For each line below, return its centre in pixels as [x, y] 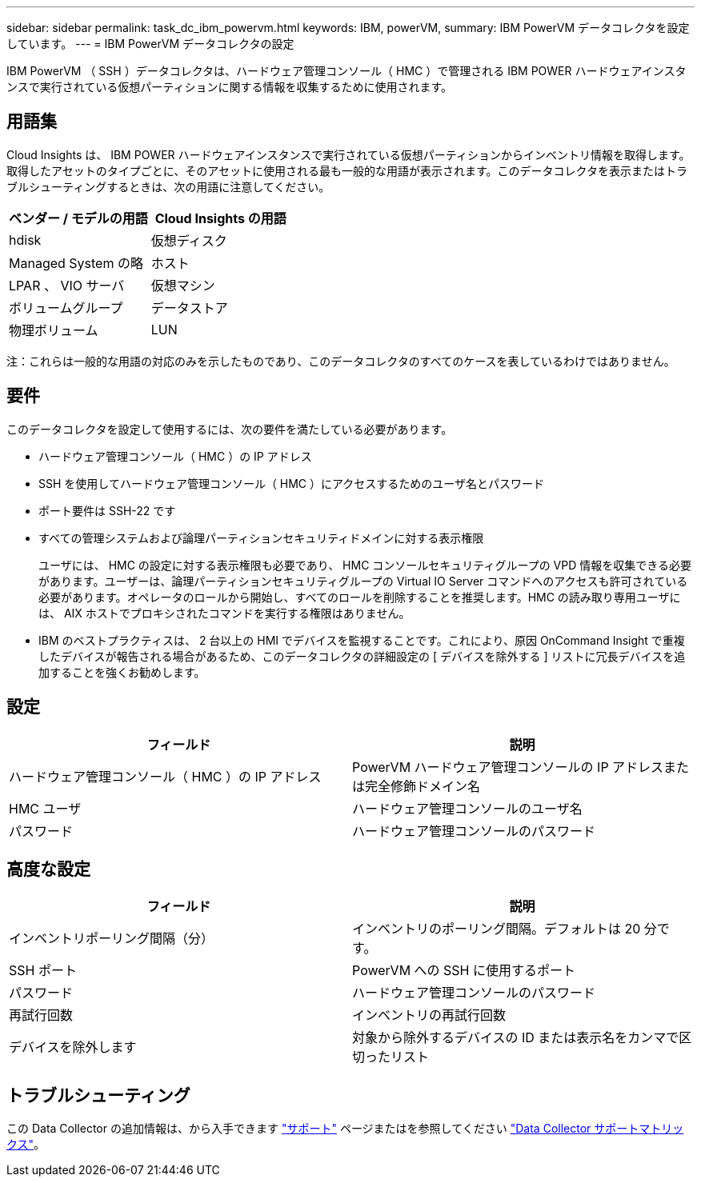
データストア [189, 308]
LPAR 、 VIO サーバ [67, 285]
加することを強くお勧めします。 [122, 672]
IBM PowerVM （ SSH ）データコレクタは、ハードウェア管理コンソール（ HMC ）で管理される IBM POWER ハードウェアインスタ [346, 71]
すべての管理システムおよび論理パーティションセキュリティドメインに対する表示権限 [261, 538]
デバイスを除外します [73, 1047]
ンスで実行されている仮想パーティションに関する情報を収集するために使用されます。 [230, 87]
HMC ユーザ [45, 808]
